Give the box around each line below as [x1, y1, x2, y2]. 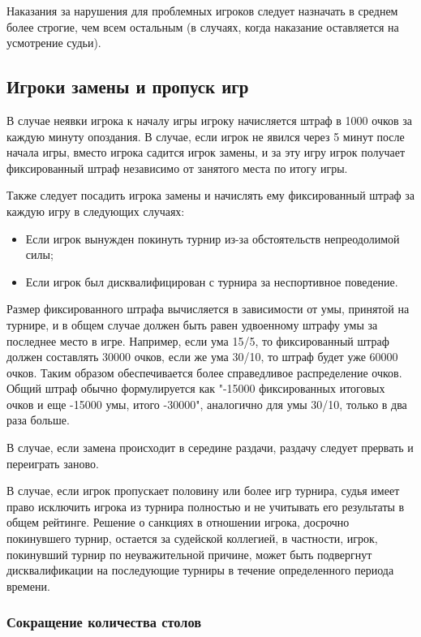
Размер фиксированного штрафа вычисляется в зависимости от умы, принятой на [6, 300, 410, 317]
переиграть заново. [6, 454, 99, 471]
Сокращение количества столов [6, 612, 202, 632]
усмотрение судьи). [6, 34, 101, 51]
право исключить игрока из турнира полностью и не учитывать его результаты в [6, 497, 405, 514]
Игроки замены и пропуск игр [6, 74, 249, 99]
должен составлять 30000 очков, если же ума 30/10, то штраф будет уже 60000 [6, 348, 398, 365]
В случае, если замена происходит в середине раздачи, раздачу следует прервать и [6, 439, 414, 456]
